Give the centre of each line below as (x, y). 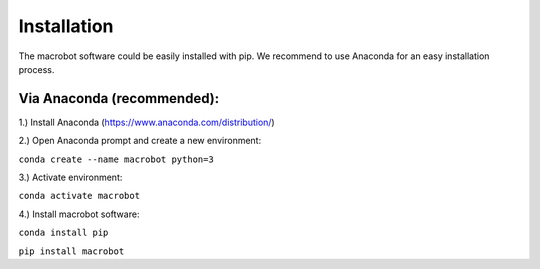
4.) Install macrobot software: (79, 214)
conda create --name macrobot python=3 (116, 159)
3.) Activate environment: (70, 177)
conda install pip (63, 233)
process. (36, 69)
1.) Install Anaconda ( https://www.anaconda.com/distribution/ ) (146, 122)
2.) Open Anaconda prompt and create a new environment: (140, 141)
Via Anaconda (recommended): (119, 98)
